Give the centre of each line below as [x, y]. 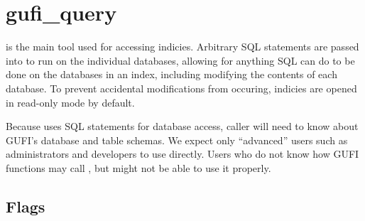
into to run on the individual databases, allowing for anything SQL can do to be [180, 60]
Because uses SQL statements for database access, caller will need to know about [182, 126]
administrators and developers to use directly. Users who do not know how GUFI [182, 154]
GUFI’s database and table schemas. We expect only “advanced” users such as [177, 140]
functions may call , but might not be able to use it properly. [138, 167]
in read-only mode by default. [70, 102]
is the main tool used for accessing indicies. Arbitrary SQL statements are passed [182, 47]
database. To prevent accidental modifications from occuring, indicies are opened [181, 88]
